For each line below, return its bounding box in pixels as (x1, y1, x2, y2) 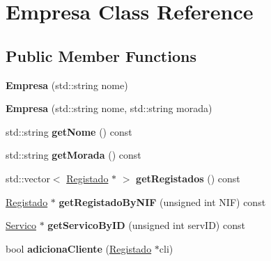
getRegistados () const (136, 171, 240, 185)
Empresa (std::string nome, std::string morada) (6, 101, 212, 116)
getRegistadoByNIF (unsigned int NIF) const (59, 194, 266, 209)
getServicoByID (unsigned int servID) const (47, 218, 245, 232)
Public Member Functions (6, 45, 196, 66)
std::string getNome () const (6, 124, 132, 139)
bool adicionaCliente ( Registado (6, 241, 152, 255)
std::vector (6, 171, 50, 185)
